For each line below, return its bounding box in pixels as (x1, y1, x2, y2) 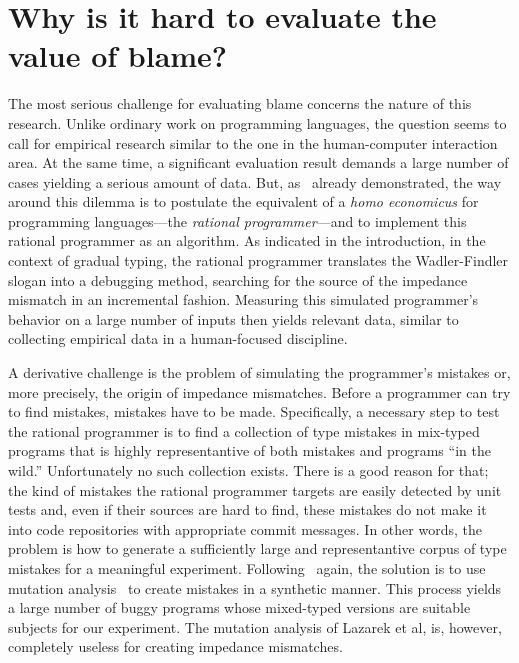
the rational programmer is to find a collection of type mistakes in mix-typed (8, 420, 480, 441)
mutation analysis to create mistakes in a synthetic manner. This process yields (8, 577, 502, 598)
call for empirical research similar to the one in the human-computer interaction (8, 132, 498, 153)
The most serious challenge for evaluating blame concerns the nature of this (8, 93, 472, 114)
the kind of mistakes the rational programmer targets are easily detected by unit (8, 479, 502, 500)
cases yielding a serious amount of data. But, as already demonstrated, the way (8, 171, 502, 192)
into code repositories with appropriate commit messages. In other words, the (8, 518, 482, 539)
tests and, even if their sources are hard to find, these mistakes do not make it (8, 499, 487, 520)
